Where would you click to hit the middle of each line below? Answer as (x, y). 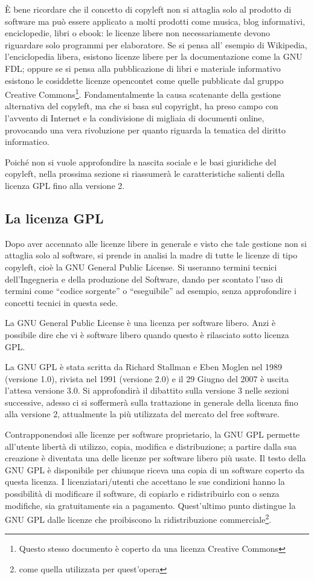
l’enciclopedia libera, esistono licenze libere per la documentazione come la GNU (154, 56)
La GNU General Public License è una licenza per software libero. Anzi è (140, 323)
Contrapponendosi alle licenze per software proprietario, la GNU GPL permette (152, 434)
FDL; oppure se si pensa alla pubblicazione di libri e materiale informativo (143, 68)
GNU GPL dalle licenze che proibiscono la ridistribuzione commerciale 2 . (138, 518)
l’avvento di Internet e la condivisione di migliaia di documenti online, (135, 118)
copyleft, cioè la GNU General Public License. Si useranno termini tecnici (141, 267)
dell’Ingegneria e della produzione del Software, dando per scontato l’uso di (144, 279)
